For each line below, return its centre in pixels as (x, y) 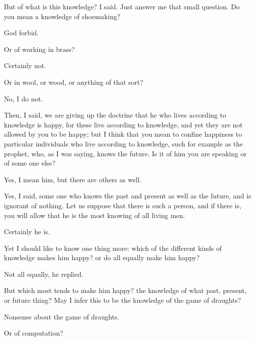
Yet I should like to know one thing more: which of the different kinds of (113, 248)
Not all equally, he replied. (44, 274)
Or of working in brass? (39, 49)
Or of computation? (34, 333)
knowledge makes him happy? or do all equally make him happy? (102, 257)
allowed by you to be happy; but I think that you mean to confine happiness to (123, 134)
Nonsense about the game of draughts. (62, 316)
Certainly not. (25, 65)
